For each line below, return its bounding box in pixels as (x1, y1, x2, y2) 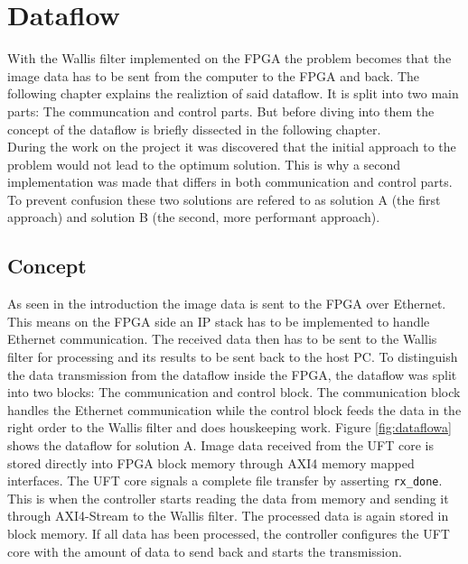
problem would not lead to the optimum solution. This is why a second (7, 154, 401, 173)
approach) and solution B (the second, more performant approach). (7, 208, 380, 227)
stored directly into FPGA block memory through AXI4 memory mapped (7, 453, 415, 472)
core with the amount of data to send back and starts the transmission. (7, 541, 402, 560)
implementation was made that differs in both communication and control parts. (7, 172, 453, 191)
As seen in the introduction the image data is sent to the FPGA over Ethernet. (7, 294, 446, 313)
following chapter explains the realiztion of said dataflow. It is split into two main (7, 84, 459, 103)
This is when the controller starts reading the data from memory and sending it (7, 488, 449, 507)
